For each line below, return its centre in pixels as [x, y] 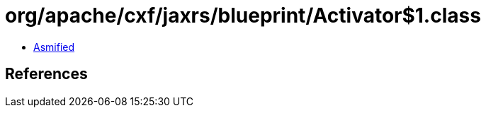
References [46, 74]
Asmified [54, 47]
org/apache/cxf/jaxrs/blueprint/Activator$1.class [243, 16]
